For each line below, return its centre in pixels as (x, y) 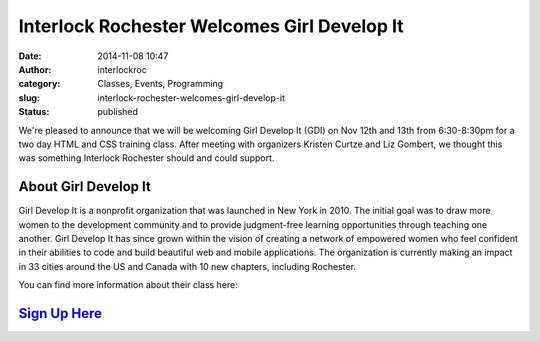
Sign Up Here (60, 313)
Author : (35, 69)
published (118, 112)
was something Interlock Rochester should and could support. (146, 158)
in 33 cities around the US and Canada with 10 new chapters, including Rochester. (187, 266)
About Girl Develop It (85, 186)
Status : (34, 112)
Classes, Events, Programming (160, 84)
